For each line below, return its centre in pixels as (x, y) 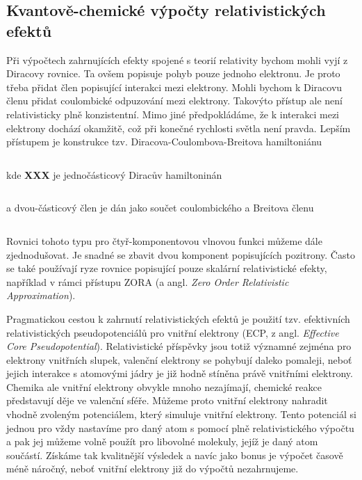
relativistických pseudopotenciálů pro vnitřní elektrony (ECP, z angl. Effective (173, 332)
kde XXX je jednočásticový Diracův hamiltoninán (114, 174)
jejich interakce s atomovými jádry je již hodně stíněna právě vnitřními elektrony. (180, 373)
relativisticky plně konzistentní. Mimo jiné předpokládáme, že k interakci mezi (173, 114)
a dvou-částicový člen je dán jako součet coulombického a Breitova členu (160, 208)
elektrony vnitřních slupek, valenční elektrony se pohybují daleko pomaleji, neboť (179, 359)
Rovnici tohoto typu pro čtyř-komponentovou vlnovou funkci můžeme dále (164, 240)
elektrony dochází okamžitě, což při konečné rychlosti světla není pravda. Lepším (179, 128)
